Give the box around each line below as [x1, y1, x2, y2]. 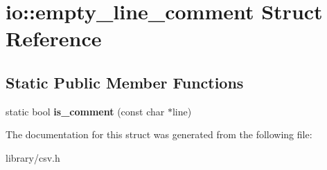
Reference [6, 24, 102, 53]
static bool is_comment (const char [6, 104, 165, 118]
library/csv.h [6, 150, 60, 164]
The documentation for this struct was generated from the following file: [6, 127, 312, 142]
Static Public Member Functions [6, 71, 244, 93]
